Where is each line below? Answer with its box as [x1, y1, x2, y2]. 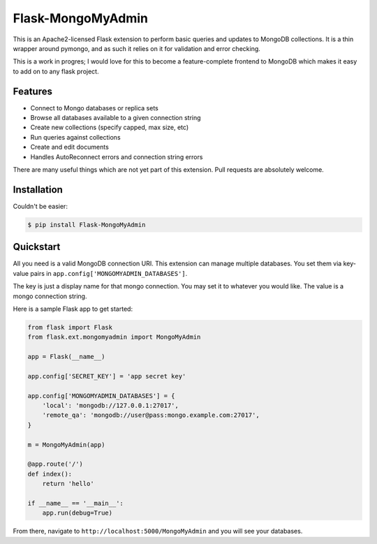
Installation [13, 184, 63, 196]
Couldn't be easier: [13, 202, 68, 210]
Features [13, 85, 52, 97]
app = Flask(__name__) [27, 353, 105, 361]
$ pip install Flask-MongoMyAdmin [27, 221, 146, 228]
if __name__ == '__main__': [27, 499, 124, 507]
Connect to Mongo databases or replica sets [30, 103, 158, 112]
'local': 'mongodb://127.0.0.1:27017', [42, 402, 179, 410]
